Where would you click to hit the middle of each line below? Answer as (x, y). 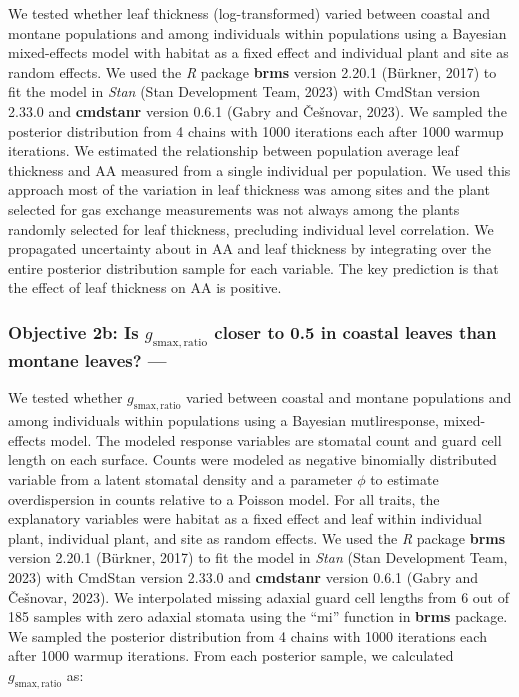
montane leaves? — (87, 360)
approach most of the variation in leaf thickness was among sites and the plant (249, 189)
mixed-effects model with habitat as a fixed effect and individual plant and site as (258, 52)
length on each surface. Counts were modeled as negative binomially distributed (252, 459)
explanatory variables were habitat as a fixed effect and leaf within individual (245, 518)
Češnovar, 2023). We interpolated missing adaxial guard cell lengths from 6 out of (258, 596)
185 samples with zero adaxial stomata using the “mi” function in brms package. (258, 616)
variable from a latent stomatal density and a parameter (180, 478)
